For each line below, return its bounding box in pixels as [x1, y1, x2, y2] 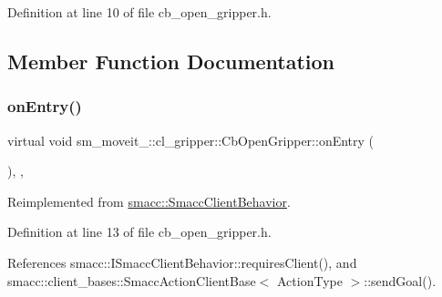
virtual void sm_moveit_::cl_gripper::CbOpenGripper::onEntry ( [7, 130, 375, 149]
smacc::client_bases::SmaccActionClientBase [7, 271, 256, 290]
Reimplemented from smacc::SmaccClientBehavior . [7, 191, 291, 210]
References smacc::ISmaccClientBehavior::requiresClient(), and [7, 252, 357, 271]
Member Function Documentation [7, 46, 335, 75]
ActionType [277, 271, 343, 290]
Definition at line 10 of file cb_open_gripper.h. [7, 3, 272, 21]
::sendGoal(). [364, 271, 437, 290]
